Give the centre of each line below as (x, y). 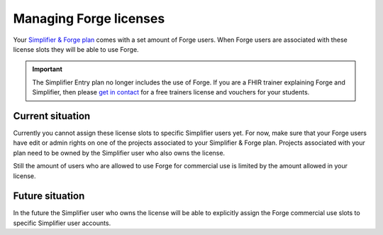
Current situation (52, 116)
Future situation (49, 196)
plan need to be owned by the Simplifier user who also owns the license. (119, 153)
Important (48, 69)
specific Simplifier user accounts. (62, 223)
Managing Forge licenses (89, 18)
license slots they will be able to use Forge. (76, 49)
